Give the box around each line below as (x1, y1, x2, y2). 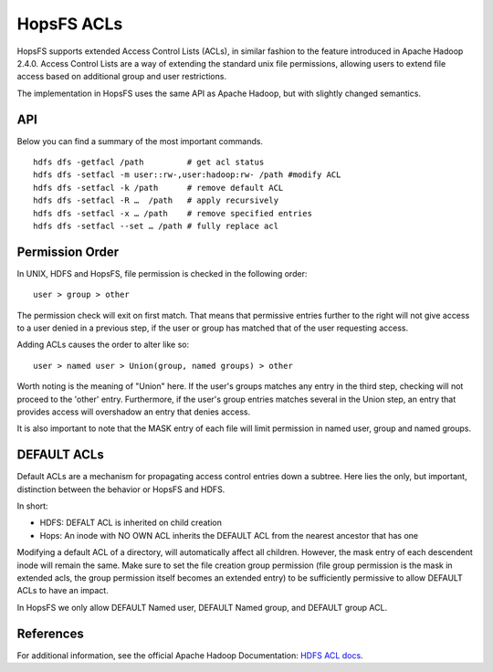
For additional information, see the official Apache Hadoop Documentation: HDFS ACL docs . (16, 649, 364, 661)
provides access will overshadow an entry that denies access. (16, 406, 251, 417)
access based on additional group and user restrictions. (16, 71, 227, 82)
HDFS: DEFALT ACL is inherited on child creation (39, 517, 223, 529)
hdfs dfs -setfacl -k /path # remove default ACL (33, 183, 284, 193)
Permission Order (16, 244, 120, 259)
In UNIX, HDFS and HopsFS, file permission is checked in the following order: (16, 268, 308, 278)
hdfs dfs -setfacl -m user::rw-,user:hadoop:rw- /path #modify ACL (33, 170, 341, 180)
